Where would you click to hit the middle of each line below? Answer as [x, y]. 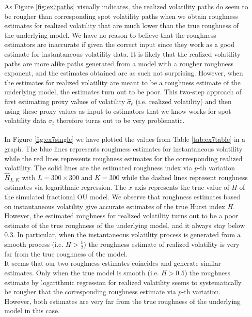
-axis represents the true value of [181, 187]
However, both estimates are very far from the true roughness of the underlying [123, 301]
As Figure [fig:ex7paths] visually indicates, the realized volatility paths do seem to [126, 6]
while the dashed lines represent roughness [185, 177]
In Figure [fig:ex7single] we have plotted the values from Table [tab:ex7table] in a [125, 139]
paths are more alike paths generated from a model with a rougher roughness [119, 63]
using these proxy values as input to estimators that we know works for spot [118, 111]
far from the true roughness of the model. [66, 253]
